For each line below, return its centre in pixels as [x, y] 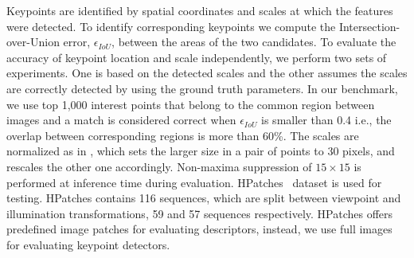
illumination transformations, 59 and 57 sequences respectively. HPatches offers [200, 213]
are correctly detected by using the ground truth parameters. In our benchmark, [202, 88]
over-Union [33, 42]
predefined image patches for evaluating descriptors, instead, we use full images [199, 229]
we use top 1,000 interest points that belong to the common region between [191, 104]
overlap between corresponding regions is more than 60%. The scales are [183, 135]
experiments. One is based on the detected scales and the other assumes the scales [207, 73]
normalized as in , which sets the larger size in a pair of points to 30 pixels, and [201, 151]
